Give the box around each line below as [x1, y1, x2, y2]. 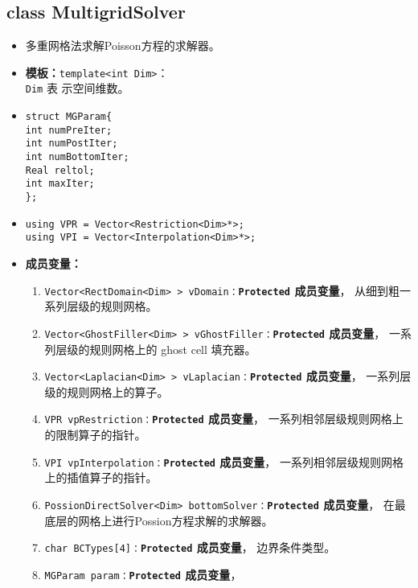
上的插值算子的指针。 [44, 469, 158, 486]
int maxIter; [25, 178, 95, 190]
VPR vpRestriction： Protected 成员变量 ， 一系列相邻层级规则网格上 [44, 410, 404, 427]
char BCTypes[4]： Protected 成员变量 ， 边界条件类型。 [44, 539, 336, 556]
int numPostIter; [25, 138, 118, 150]
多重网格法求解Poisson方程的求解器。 [25, 37, 220, 54]
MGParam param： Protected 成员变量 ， [44, 565, 242, 582]
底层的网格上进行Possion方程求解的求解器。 [44, 512, 273, 528]
